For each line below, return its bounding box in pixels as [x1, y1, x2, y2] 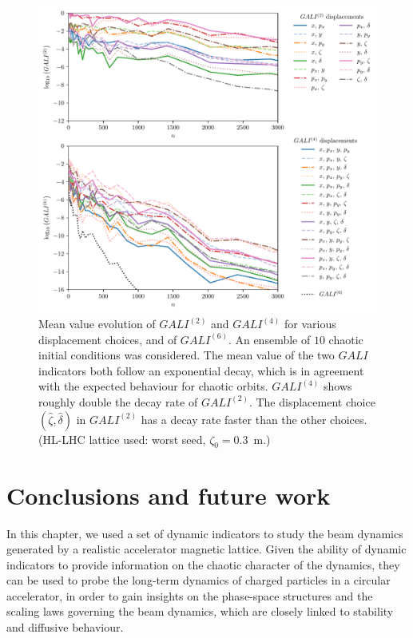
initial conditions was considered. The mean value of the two [38, 347, 335, 363]
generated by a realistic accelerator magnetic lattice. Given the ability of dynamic [6, 541, 407, 557]
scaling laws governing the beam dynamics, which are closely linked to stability [6, 603, 394, 620]
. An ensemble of [228, 331, 311, 347]
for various [284, 315, 336, 332]
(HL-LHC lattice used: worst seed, [38, 430, 206, 447]
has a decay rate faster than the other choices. [141, 410, 367, 427]
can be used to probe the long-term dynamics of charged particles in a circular [6, 572, 391, 588]
